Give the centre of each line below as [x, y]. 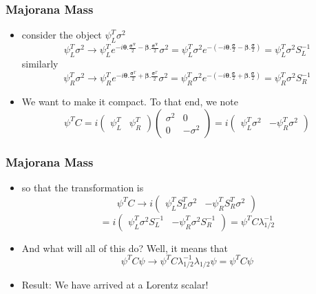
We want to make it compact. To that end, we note [130, 102]
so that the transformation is [83, 187]
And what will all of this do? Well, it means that [125, 248]
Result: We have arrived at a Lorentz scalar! [115, 285]
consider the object [62, 35]
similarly [40, 64]
